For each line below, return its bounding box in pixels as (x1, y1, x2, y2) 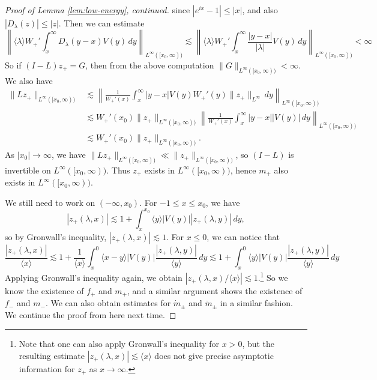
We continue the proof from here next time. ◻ (5, 308, 176, 321)
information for (19, 362, 75, 375)
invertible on (5, 163, 51, 176)
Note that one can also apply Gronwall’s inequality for (19, 337, 220, 350)
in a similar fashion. (220, 297, 293, 309)
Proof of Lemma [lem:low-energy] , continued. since (5, 4, 190, 16)
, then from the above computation (85, 58, 214, 71)
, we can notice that (207, 230, 280, 243)
